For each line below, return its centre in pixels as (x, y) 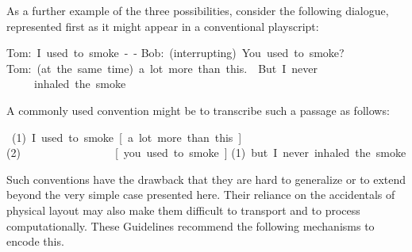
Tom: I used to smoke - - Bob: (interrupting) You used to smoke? (175, 53)
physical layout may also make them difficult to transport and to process (183, 210)
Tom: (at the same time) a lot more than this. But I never (162, 68)
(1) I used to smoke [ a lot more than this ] (127, 137)
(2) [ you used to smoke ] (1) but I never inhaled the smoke (206, 153)
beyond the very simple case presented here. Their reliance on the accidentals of (201, 195)
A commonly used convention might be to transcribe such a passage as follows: (198, 110)
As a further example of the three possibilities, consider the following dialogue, (198, 10)
